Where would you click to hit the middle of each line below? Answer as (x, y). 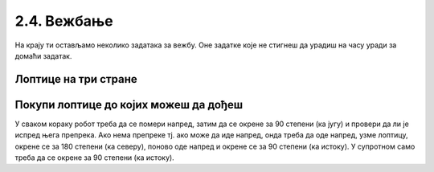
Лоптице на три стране (76, 79)
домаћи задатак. (43, 55)
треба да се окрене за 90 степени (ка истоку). (94, 158)
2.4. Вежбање (64, 21)
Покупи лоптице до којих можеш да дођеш (129, 104)
